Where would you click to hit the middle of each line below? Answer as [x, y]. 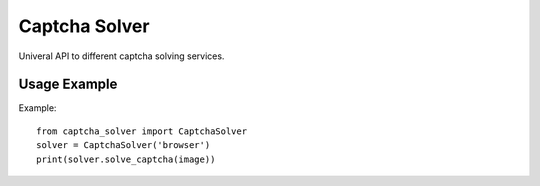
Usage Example [68, 84]
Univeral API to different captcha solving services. [121, 56]
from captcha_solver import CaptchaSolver [142, 131]
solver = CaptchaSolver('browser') [123, 145]
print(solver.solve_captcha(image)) [126, 159]
